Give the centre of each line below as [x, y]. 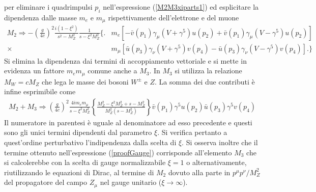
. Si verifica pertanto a [192, 132]
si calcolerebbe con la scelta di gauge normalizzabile [85, 162]
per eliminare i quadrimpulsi [48, 7]
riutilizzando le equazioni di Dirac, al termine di [79, 172]
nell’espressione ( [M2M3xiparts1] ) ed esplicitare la [181, 7]
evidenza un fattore [34, 71]
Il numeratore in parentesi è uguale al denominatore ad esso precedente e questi [128, 122]
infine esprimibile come [40, 91]
